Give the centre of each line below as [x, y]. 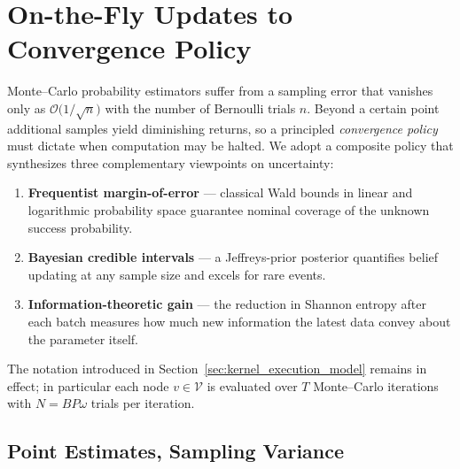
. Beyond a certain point [373, 108]
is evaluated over [252, 385]
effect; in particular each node [88, 385]
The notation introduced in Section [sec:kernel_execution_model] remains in [217, 369]
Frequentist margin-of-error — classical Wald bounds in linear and [220, 192]
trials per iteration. [143, 403]
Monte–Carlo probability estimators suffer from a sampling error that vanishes [220, 91]
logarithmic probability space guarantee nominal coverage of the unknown [229, 210]
